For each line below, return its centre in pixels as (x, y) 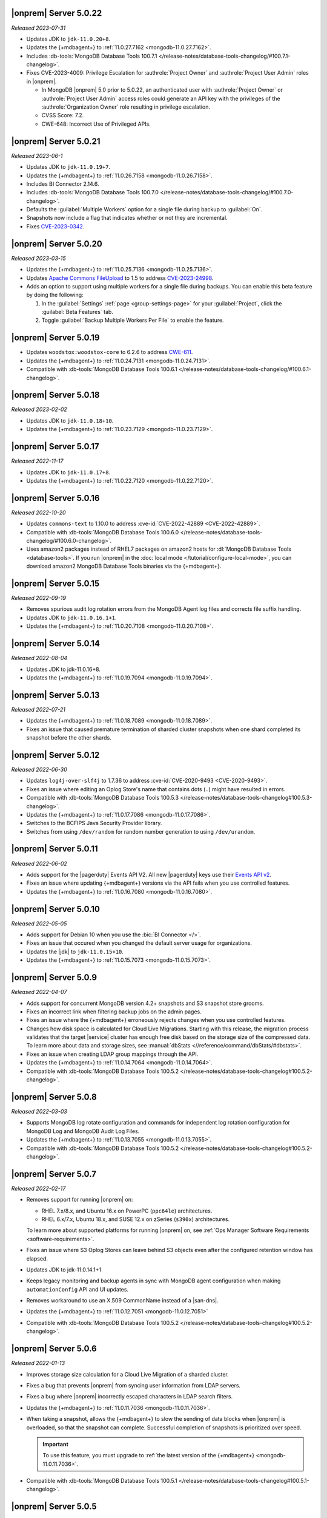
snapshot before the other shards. (69, 738)
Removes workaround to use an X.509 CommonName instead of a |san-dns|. (122, 1301)
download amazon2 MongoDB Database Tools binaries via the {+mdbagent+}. (124, 566)
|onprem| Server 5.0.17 (55, 447)
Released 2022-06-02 (39, 863)
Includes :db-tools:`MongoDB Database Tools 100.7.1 (92, 56)
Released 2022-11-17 (37, 461)
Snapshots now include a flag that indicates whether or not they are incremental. (127, 218)
